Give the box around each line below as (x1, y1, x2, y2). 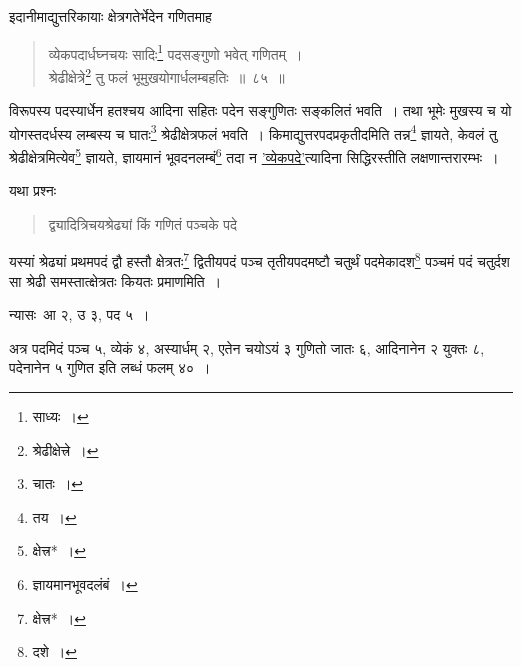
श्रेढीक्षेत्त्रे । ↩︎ (32, 439, 99, 460)
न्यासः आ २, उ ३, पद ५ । (9, 304, 150, 325)
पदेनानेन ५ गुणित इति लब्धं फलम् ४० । (9, 357, 211, 378)
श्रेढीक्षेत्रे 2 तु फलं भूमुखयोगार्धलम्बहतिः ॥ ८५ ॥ (48, 63, 285, 87)
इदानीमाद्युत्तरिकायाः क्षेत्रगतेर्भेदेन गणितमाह (9, 6, 212, 26)
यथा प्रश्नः (9, 180, 57, 201)
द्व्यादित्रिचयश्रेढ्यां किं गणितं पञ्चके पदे (48, 213, 238, 234)
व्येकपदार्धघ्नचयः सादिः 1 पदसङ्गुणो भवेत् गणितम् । (48, 40, 303, 64)
